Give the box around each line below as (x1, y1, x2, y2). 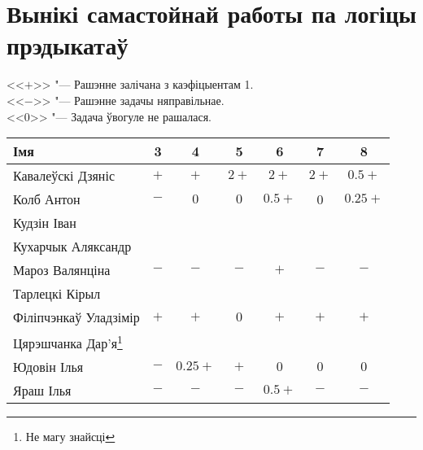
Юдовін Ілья (13, 357, 84, 377)
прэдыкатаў (7, 28, 129, 62)
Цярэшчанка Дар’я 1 (13, 331, 123, 353)
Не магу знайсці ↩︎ (25, 428, 116, 445)
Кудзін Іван (13, 213, 76, 233)
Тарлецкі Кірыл (13, 284, 101, 304)
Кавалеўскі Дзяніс (13, 166, 115, 186)
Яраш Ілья (13, 381, 72, 400)
